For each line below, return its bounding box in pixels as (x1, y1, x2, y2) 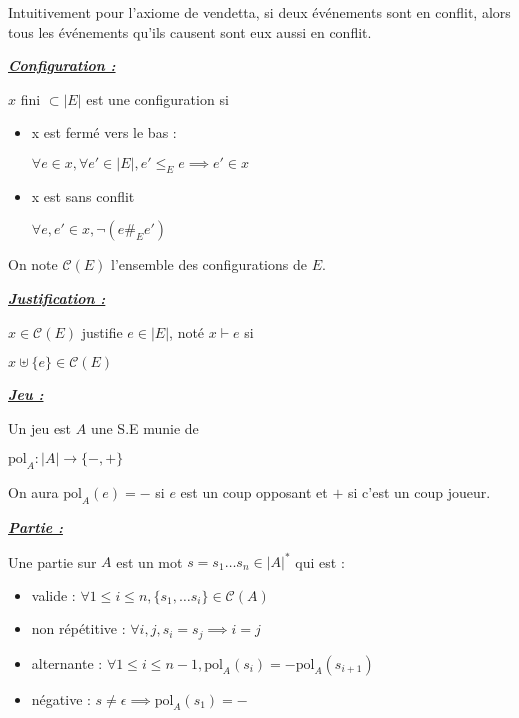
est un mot (116, 551, 183, 572)
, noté (169, 321, 205, 342)
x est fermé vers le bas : (31, 122, 177, 143)
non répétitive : (31, 618, 126, 639)
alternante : (31, 652, 103, 673)
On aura (8, 482, 59, 503)
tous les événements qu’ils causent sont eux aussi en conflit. (8, 21, 372, 42)
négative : (31, 688, 91, 709)
